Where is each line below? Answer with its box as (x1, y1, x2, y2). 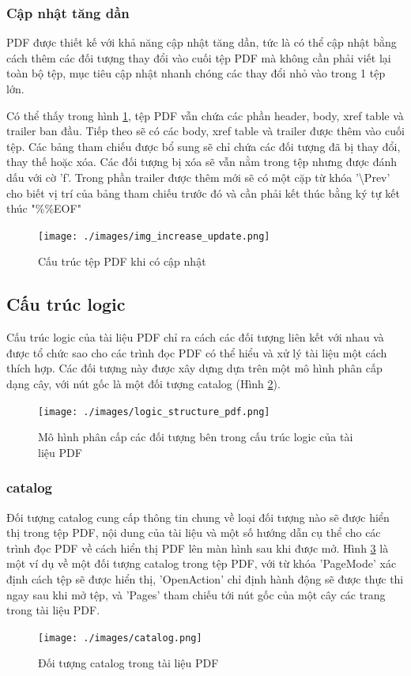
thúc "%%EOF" (6, 200, 81, 217)
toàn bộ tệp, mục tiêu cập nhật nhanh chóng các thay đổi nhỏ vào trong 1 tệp (6, 65, 386, 81)
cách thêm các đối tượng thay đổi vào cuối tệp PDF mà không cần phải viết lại (6, 49, 391, 66)
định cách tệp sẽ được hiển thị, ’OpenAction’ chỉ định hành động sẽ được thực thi (6, 571, 404, 587)
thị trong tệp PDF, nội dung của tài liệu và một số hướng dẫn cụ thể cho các (6, 524, 381, 541)
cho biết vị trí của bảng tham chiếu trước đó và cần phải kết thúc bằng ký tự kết (6, 184, 400, 201)
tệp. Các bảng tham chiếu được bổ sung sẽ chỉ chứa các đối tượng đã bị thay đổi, (6, 138, 401, 154)
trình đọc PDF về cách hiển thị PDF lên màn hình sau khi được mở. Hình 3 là (6, 539, 389, 556)
